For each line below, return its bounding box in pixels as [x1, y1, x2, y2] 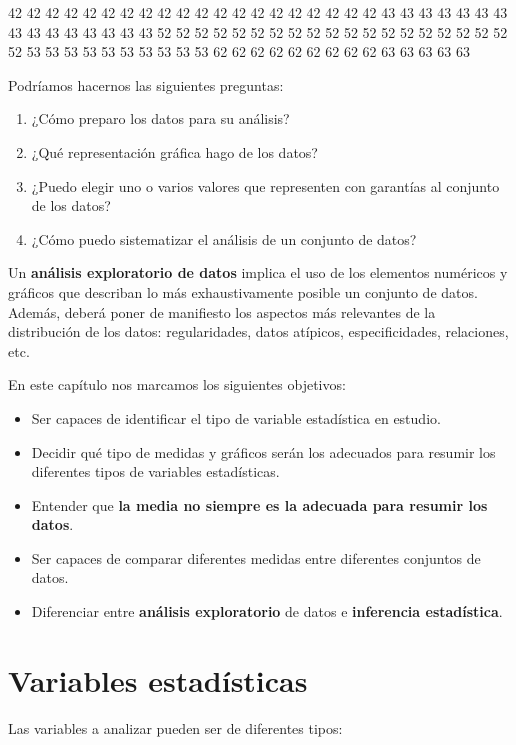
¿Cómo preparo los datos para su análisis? [31, 108, 290, 129]
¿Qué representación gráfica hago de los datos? [31, 141, 318, 162]
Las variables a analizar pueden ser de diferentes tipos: [8, 717, 343, 738]
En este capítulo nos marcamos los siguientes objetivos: [8, 374, 346, 395]
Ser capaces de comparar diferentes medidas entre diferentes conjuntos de [31, 547, 481, 568]
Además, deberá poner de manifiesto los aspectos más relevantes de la [8, 301, 436, 322]
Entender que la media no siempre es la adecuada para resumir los [31, 494, 488, 515]
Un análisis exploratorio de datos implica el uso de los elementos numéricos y [8, 262, 508, 283]
